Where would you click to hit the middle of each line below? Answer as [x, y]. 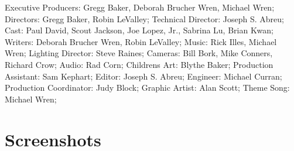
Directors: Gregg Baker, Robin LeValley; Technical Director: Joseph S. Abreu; [144, 18]
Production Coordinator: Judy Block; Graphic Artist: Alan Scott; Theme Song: [147, 87]
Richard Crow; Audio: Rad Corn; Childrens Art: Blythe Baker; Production [139, 64]
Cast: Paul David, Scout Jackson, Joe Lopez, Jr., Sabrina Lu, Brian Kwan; [139, 30]
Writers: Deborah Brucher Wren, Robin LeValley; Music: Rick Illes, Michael [141, 41]
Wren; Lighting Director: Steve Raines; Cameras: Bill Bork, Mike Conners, [139, 53]
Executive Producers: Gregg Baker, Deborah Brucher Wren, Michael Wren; [140, 7]
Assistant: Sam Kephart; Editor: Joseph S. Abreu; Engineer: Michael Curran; [143, 76]
